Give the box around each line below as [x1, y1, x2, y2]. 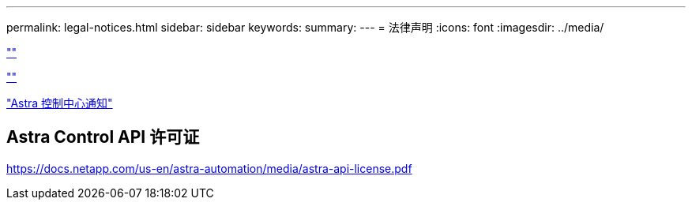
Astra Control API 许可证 [6, 127, 200, 148]
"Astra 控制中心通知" [6, 96, 113, 110]
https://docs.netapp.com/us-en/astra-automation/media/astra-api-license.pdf [6, 161, 412, 175]
